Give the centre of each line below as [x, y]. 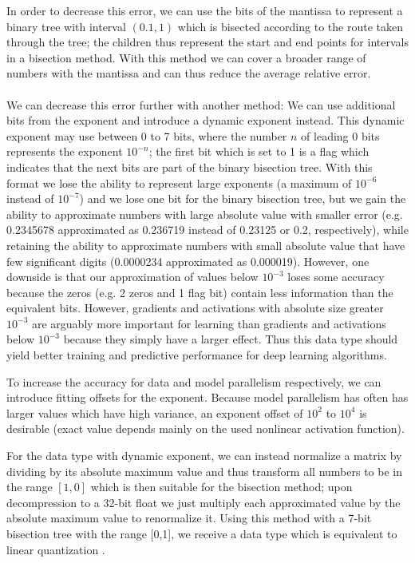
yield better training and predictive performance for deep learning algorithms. [197, 355]
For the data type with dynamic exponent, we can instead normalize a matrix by [204, 456]
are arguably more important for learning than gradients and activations [209, 323]
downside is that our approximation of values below [132, 277]
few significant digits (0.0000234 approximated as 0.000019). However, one [188, 261]
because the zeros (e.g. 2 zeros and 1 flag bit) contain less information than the [200, 292]
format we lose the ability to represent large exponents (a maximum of [179, 182]
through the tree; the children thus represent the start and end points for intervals [207, 42]
